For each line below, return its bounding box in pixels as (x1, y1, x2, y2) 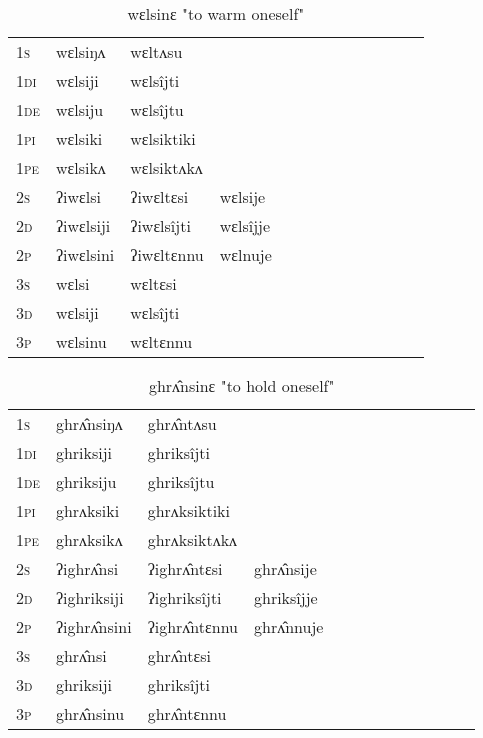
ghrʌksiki (55, 499, 120, 522)
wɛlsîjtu (130, 98, 184, 121)
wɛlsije (219, 185, 266, 208)
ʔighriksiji (55, 586, 124, 609)
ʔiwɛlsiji (55, 214, 111, 237)
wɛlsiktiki (130, 127, 196, 150)
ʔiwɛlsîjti (130, 214, 191, 237)
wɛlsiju (55, 98, 104, 121)
